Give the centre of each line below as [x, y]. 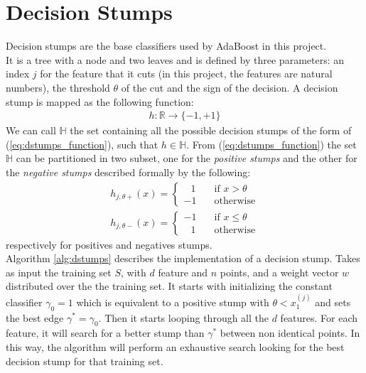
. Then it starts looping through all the [184, 317]
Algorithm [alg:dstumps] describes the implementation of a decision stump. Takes [183, 258]
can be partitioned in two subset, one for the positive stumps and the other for [187, 158]
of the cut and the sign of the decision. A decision [230, 87]
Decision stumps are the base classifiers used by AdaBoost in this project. [166, 46]
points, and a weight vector [279, 272]
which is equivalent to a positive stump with [173, 302]
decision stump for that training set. [85, 361]
